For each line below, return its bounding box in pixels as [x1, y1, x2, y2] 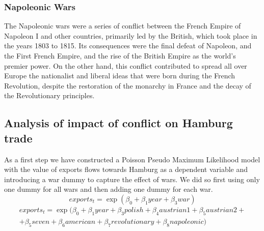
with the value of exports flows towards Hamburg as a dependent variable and [4, 164, 248, 175]
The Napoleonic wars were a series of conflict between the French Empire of [4, 20, 241, 31]
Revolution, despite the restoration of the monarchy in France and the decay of [4, 80, 251, 91]
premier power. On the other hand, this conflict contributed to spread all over [4, 60, 247, 71]
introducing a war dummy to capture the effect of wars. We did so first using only [4, 174, 260, 184]
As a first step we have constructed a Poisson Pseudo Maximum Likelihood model [4, 154, 260, 164]
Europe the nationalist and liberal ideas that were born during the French [4, 70, 235, 81]
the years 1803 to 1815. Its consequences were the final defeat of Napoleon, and [4, 40, 252, 51]
